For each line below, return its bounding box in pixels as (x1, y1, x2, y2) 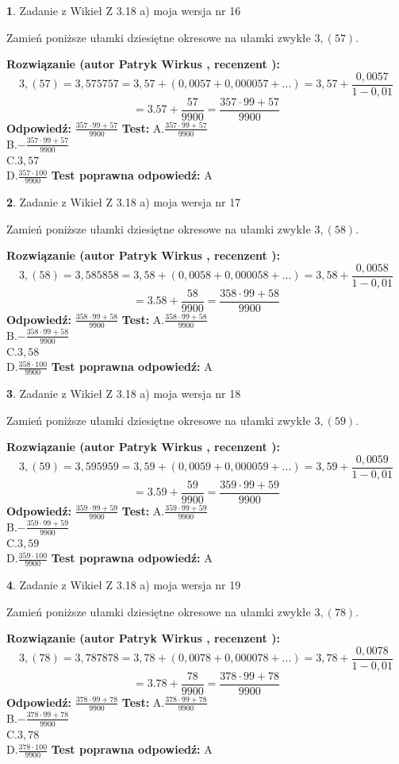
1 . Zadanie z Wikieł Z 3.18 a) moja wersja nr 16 (6, 2, 241, 18)
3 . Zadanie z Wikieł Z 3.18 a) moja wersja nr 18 (6, 384, 241, 401)
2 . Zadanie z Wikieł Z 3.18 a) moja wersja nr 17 (6, 193, 241, 210)
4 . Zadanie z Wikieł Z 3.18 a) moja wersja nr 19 (6, 576, 241, 592)
